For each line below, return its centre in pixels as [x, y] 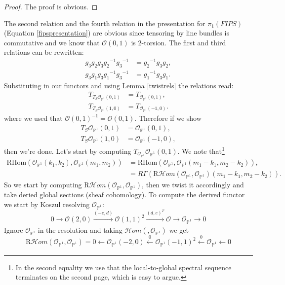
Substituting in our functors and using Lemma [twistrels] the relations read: [119, 85]
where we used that [33, 118]
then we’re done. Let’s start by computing [68, 151]
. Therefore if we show [168, 118]
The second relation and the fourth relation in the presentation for [105, 23]
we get [179, 230]
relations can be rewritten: [44, 52]
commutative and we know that [52, 42]
